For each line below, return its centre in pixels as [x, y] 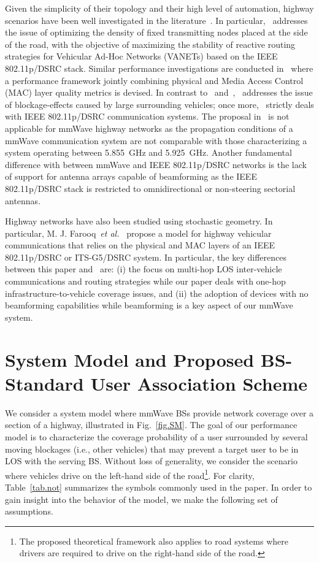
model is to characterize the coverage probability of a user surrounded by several [156, 436]
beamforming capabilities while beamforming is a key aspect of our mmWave [149, 305]
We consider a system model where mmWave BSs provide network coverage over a [159, 412]
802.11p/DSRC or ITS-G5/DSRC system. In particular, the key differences [146, 257]
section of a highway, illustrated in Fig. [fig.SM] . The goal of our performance [151, 425]
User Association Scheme [199, 383]
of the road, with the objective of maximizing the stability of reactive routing [150, 44]
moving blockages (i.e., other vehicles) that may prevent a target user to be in [152, 449]
